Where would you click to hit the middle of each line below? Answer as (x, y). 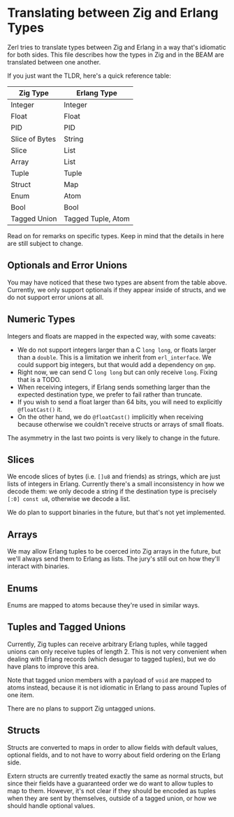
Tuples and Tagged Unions (66, 627)
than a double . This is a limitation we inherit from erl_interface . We (114, 357)
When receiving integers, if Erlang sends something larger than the (114, 387)
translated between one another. (54, 62)
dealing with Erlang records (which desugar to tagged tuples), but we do (112, 659)
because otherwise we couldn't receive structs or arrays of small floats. (120, 424)
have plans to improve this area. (53, 666)
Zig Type (34, 92)
